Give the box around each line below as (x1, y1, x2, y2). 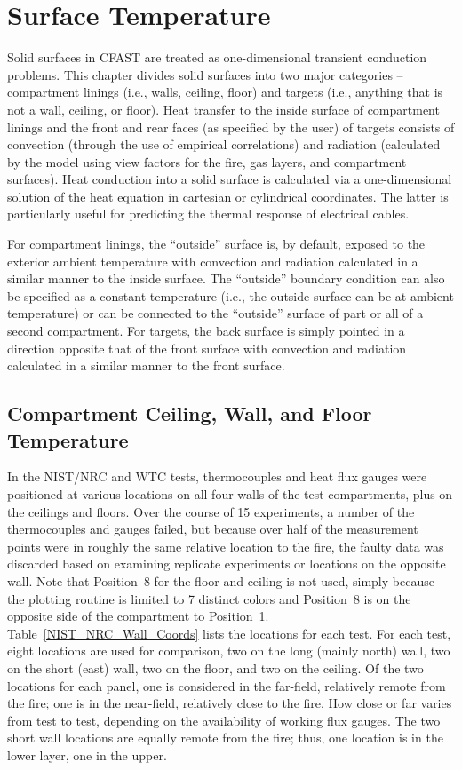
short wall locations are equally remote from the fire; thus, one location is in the (7, 728, 443, 747)
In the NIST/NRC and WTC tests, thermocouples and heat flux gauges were (7, 467, 427, 486)
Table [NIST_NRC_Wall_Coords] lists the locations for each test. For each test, (7, 623, 451, 642)
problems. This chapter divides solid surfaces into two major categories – (7, 65, 403, 83)
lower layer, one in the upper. (7, 745, 167, 764)
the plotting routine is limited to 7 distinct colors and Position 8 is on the (7, 589, 411, 607)
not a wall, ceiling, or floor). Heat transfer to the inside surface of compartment (7, 99, 440, 118)
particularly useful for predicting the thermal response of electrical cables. (7, 204, 410, 223)
